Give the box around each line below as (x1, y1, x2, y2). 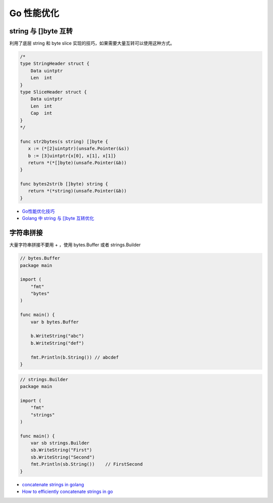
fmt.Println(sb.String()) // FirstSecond (30, 462, 143, 467)
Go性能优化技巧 (22, 208, 55, 214)
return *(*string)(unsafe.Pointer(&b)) (28, 188, 127, 194)
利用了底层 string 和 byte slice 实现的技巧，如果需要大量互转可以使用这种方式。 (9, 40, 175, 47)
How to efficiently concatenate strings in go (22, 488, 113, 495)
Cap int (30, 110, 53, 116)
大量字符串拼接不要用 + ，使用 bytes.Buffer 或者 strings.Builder (9, 242, 141, 248)
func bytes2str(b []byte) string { (20, 181, 108, 187)
